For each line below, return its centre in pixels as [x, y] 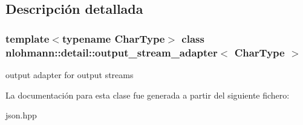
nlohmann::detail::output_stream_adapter [112, 52]
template [28, 38]
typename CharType [113, 38]
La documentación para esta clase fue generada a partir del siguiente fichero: [148, 95]
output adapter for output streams [70, 74]
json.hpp [21, 115]
